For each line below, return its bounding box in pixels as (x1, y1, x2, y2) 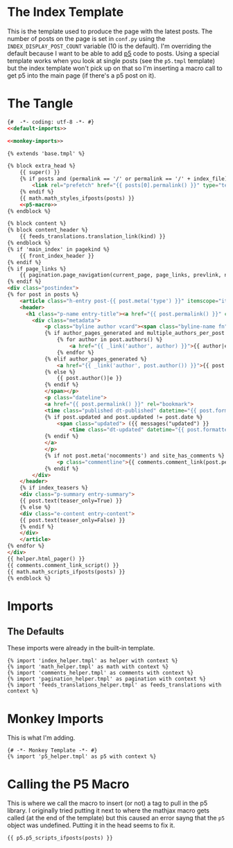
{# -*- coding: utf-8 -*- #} (7, 119, 95, 126)
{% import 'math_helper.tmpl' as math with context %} (7, 664, 169, 670)
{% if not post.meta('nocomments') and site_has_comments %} (44, 452, 225, 459)
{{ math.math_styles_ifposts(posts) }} (19, 195, 135, 202)
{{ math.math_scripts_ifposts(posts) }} (7, 568, 126, 576)
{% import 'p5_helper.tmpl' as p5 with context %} (7, 753, 157, 760)
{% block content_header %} (7, 227, 89, 234)
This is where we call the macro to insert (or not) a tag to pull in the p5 (7, 799, 208, 808)
